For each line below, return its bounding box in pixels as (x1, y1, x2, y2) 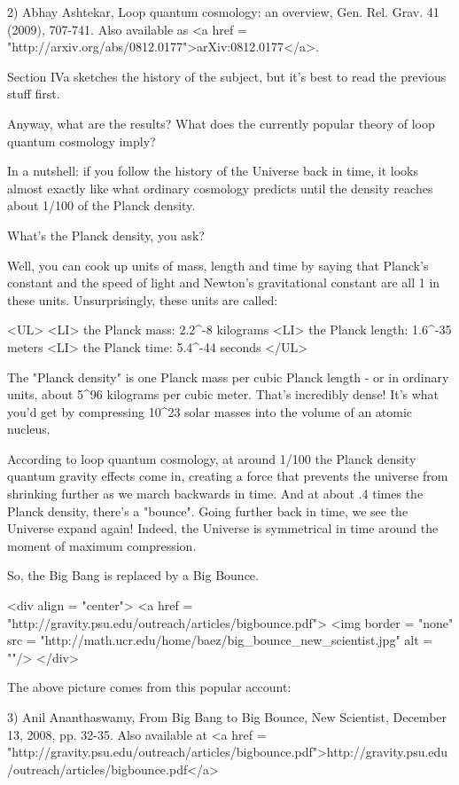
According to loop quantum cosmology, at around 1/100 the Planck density (7, 449, 416, 467)
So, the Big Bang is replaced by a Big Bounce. (7, 566, 259, 585)
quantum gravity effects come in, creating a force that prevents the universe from (7, 467, 448, 485)
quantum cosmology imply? (7, 131, 156, 150)
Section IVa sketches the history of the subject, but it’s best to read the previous (7, 67, 447, 85)
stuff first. (7, 84, 60, 103)
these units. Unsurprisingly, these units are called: (7, 290, 278, 309)
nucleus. (7, 420, 51, 438)
